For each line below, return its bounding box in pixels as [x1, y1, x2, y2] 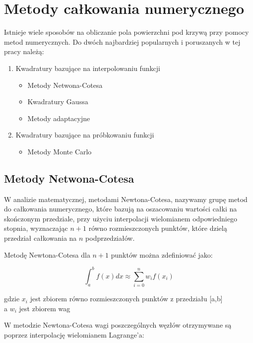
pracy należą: [4, 46, 44, 57]
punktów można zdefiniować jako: [111, 249, 213, 260]
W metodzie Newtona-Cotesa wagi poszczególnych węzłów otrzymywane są [4, 320, 232, 330]
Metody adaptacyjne [27, 113, 90, 123]
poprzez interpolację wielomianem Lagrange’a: [4, 329, 144, 340]
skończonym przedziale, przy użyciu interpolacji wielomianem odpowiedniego [4, 213, 237, 223]
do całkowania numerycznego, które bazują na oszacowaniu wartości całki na [4, 204, 237, 214]
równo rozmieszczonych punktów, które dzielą [88, 223, 227, 233]
